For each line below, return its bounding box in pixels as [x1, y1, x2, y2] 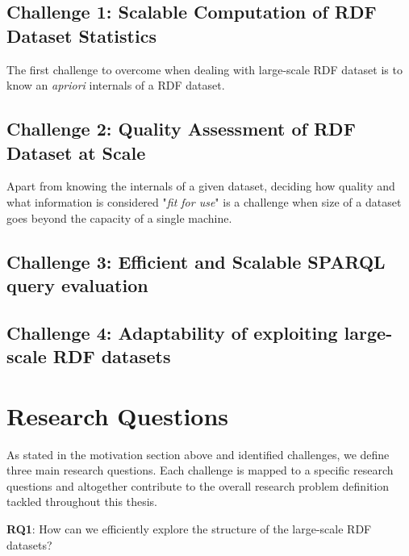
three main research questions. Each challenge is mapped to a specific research [6, 462, 394, 479]
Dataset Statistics [6, 23, 157, 48]
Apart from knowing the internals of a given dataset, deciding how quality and [6, 178, 395, 194]
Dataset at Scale [6, 140, 146, 165]
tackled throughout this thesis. [6, 493, 157, 510]
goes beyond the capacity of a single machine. [6, 209, 232, 226]
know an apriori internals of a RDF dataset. [6, 77, 225, 94]
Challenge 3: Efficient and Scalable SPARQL [6, 249, 386, 274]
